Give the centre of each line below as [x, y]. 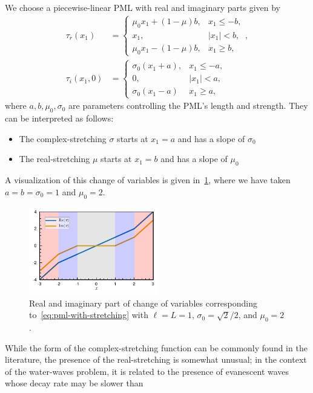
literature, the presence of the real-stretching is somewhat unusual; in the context [156, 359]
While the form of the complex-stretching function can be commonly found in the [156, 347]
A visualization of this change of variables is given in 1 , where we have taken [148, 180]
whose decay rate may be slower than [74, 383]
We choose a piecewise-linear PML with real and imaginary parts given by [143, 7]
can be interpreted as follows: [59, 118]
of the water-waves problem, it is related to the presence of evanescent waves [147, 371]
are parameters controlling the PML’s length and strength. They [188, 106]
